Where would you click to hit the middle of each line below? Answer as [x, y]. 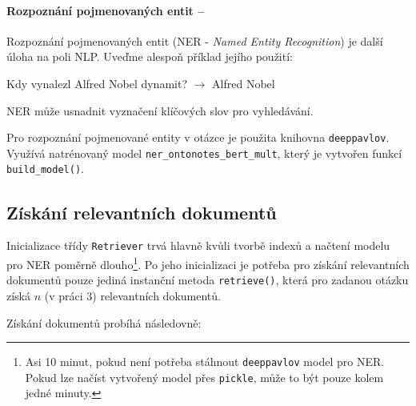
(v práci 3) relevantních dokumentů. [132, 295]
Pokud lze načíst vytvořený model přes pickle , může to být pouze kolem [204, 377]
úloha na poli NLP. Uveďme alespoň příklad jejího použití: [150, 56]
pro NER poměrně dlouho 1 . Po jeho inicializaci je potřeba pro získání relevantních [208, 263]
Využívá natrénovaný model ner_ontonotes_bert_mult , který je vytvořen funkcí [204, 153]
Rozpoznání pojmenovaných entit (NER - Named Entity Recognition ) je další [195, 40]
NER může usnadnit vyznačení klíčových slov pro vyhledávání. [160, 110]
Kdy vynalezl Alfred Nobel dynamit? [97, 83]
